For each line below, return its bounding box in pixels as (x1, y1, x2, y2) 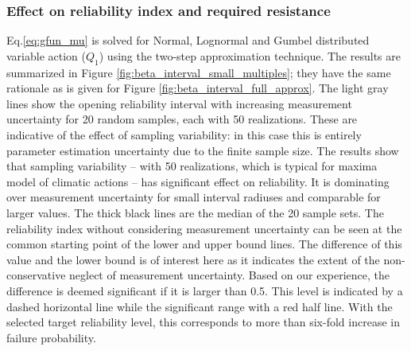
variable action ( (6, 47, 86, 64)
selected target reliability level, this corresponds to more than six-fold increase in (6, 314, 400, 330)
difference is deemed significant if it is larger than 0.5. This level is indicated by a (6, 282, 403, 298)
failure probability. (6, 329, 96, 345)
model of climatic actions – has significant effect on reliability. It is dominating (6, 173, 390, 189)
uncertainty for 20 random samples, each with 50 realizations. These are (6, 111, 358, 127)
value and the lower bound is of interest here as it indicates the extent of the (6, 251, 380, 267)
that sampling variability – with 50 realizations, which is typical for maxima (6, 158, 378, 174)
